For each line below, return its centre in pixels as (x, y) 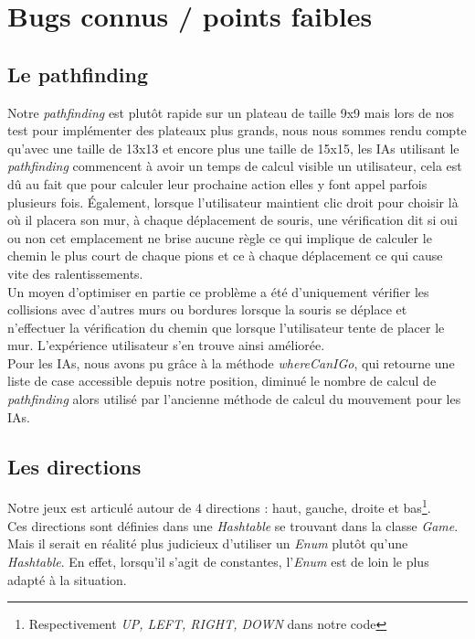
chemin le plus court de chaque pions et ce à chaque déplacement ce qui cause (225, 256)
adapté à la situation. (67, 579)
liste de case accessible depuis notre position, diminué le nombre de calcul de (222, 381)
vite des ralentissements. (75, 273)
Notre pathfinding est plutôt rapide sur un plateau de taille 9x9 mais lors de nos (231, 112)
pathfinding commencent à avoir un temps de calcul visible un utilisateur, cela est (235, 166)
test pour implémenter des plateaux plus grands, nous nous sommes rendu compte (237, 130)
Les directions (74, 466)
